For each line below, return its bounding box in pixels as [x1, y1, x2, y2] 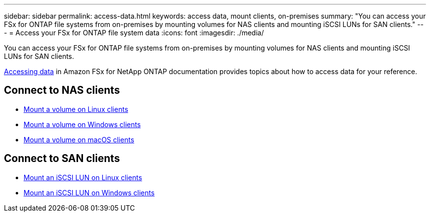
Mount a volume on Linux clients [24, 105, 129, 113]
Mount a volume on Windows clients [24, 120, 141, 129]
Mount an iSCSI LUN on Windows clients [24, 188, 155, 197]
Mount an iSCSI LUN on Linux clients [24, 173, 142, 182]
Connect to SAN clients [4, 152, 120, 165]
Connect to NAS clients [4, 84, 120, 97]
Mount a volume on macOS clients [24, 135, 134, 144]
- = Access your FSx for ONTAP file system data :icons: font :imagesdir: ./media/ [4, 28, 264, 37]
